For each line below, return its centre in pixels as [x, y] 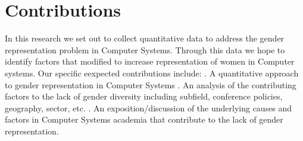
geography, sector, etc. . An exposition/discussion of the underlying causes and [149, 108]
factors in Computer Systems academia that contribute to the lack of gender [144, 119]
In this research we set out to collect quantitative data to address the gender [145, 38]
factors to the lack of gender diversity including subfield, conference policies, [144, 96]
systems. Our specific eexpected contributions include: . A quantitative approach [152, 73]
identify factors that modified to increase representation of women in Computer [150, 61]
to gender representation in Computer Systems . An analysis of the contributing [151, 84]
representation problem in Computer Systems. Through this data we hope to [145, 49]
